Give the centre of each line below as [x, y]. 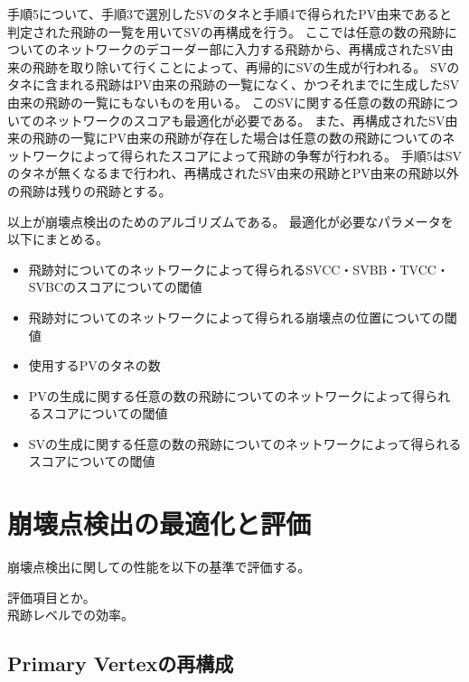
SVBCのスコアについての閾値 [115, 287]
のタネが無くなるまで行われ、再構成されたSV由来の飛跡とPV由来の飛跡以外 [233, 173]
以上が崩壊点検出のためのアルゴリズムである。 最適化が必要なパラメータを [230, 221]
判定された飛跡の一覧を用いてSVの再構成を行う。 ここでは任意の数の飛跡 [226, 31]
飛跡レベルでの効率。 [70, 615]
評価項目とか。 [52, 597]
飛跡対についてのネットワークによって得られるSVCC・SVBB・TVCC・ [239, 269]
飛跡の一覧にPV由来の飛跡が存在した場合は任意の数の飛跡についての [237, 138]
